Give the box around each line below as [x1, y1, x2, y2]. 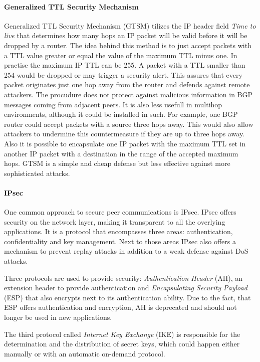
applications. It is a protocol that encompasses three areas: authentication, [4, 226, 233, 237]
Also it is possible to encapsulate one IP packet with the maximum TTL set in [4, 138, 246, 148]
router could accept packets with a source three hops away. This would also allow [4, 118, 253, 129]
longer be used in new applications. [4, 312, 112, 322]
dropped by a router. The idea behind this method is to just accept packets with [4, 40, 251, 50]
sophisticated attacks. [4, 167, 70, 178]
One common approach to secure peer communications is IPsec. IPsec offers [4, 207, 236, 217]
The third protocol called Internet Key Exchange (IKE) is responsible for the [4, 328, 240, 339]
